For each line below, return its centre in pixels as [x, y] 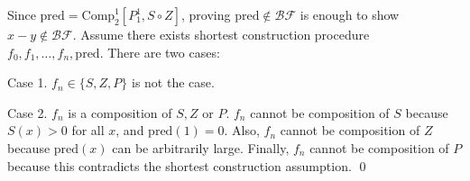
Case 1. [28, 82]
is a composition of [120, 112]
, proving [206, 14]
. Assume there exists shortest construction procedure [221, 34]
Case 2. [28, 112]
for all [88, 130]
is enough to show [350, 14]
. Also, [242, 130]
